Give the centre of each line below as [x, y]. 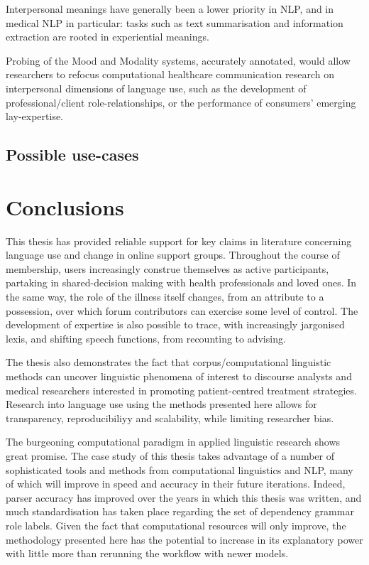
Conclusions [65, 206]
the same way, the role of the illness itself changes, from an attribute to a [165, 297]
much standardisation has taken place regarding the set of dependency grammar [180, 511]
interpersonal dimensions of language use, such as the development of [156, 88]
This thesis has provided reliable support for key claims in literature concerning [179, 241]
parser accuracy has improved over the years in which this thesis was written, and [184, 497]
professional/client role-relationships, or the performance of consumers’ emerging [181, 102]
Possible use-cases [72, 155]
